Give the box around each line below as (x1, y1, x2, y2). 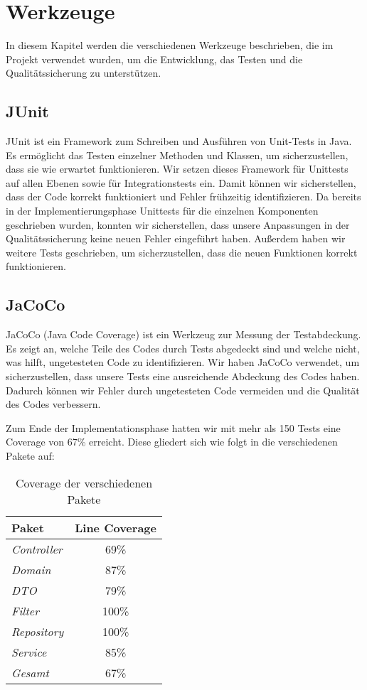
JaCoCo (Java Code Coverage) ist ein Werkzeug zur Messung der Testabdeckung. (6, 327, 361, 342)
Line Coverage (75, 519, 156, 536)
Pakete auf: (6, 448, 55, 463)
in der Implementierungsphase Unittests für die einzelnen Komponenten (6, 203, 319, 218)
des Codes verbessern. (6, 397, 101, 411)
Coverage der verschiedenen (15, 474, 153, 491)
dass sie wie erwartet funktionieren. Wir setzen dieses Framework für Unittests (6, 161, 349, 176)
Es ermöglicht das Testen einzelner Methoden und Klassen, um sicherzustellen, (6, 147, 349, 162)
